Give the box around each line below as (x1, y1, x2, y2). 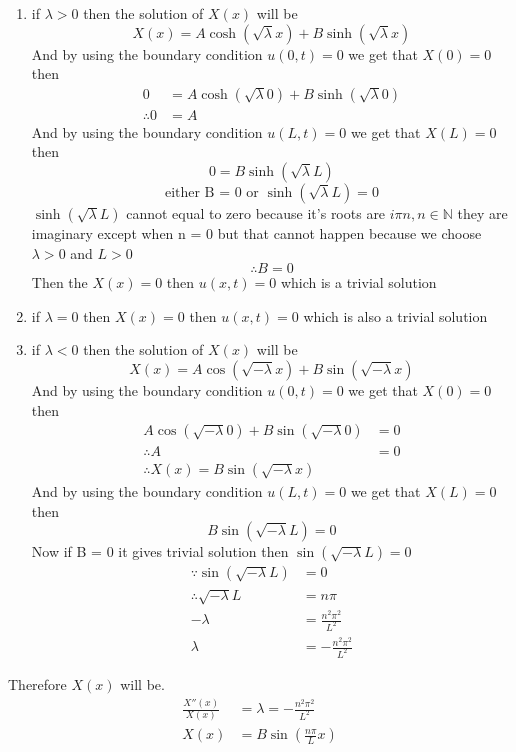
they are (457, 203, 508, 224)
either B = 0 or (164, 186, 259, 201)
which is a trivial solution (280, 272, 437, 293)
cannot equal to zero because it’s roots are (126, 203, 386, 224)
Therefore (8, 674, 67, 695)
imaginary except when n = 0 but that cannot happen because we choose (31, 223, 482, 244)
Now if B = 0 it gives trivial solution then (31, 541, 289, 562)
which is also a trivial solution (303, 305, 488, 326)
